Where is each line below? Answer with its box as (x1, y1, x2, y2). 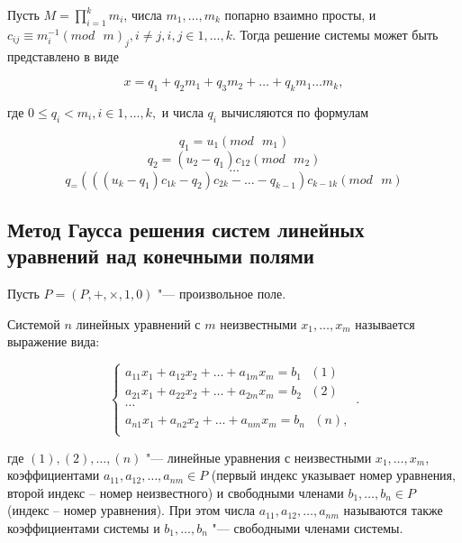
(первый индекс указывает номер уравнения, (211, 465, 456, 484)
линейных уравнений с (76, 314, 201, 333)
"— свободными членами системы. (212, 518, 403, 537)
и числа (161, 102, 204, 121)
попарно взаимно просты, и (224, 5, 376, 23)
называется (355, 314, 415, 333)
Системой (7, 314, 60, 333)
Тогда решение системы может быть (240, 24, 439, 43)
